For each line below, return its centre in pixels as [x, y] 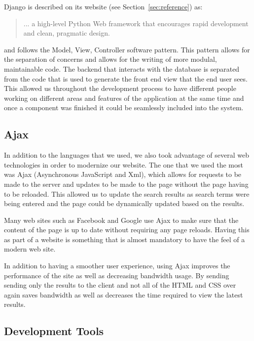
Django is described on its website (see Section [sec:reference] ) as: [103, 6]
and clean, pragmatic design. [67, 33]
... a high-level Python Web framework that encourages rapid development [136, 23]
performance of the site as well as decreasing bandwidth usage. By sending [117, 275]
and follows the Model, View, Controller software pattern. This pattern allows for [127, 49]
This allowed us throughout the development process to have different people [120, 88]
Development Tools [54, 331]
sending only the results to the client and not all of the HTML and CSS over [120, 285]
